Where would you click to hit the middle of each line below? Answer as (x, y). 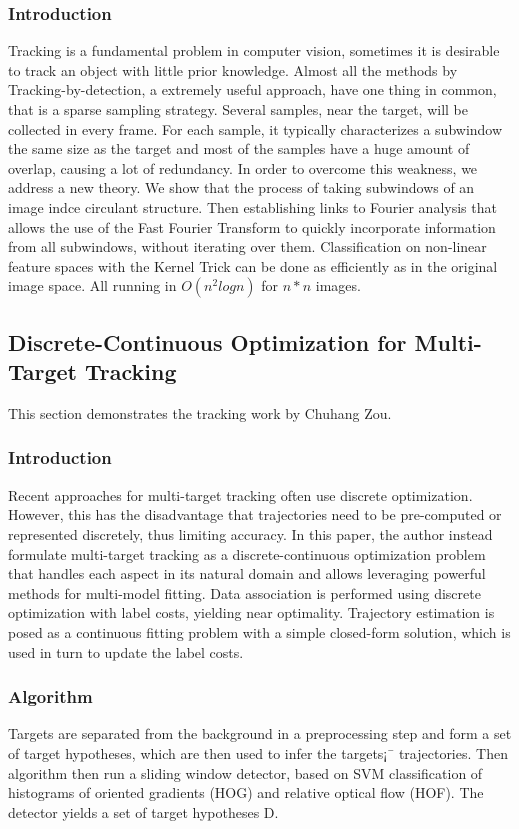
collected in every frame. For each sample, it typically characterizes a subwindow (255, 128)
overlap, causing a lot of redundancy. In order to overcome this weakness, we (243, 167)
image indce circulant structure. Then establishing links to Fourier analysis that (252, 206)
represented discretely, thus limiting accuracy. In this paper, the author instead (250, 533)
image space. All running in (92, 285)
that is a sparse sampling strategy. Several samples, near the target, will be (238, 109)
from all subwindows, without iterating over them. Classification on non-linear (247, 246)
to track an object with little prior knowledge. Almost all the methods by (233, 69)
